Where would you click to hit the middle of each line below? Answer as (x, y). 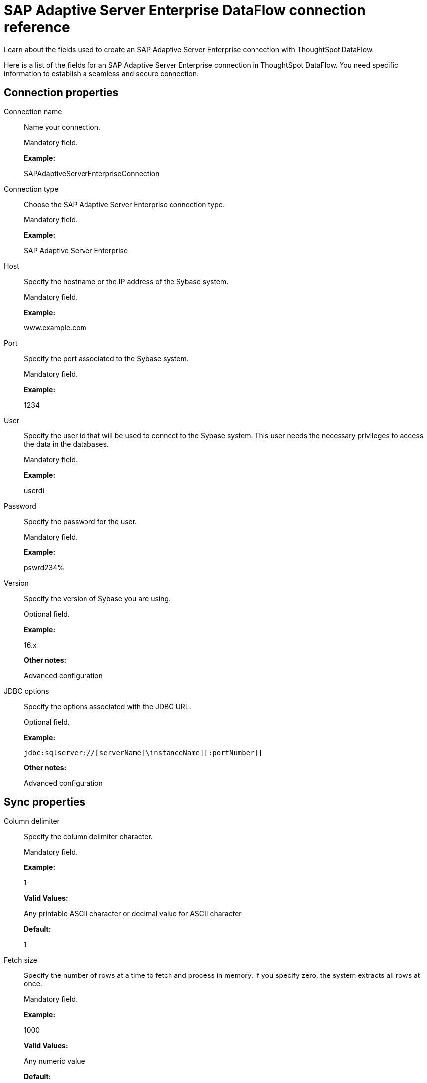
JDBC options (27, 691)
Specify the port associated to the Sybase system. (106, 358)
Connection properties (61, 93)
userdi (34, 490)
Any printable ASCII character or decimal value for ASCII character (133, 914)
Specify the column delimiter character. (88, 837)
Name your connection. (62, 127)
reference (37, 27)
